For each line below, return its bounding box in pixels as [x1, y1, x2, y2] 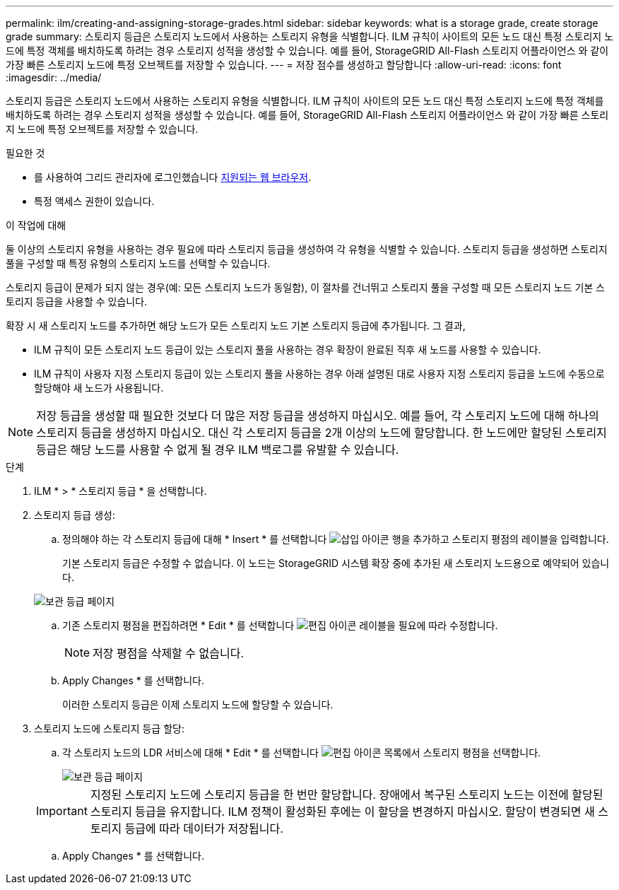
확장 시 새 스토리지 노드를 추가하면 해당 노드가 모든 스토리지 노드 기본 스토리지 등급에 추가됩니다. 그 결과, [6, 320, 466, 332]
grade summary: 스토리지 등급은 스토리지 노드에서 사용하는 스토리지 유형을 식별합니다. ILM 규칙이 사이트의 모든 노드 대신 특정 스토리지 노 [6, 30, 614, 42]
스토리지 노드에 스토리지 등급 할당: [34, 722, 184, 734]
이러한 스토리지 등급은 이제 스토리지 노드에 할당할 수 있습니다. [62, 698, 334, 710]
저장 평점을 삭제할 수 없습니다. [93, 646, 244, 660]
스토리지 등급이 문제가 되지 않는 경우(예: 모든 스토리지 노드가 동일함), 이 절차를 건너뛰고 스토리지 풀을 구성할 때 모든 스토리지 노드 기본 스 [6, 281, 606, 293]
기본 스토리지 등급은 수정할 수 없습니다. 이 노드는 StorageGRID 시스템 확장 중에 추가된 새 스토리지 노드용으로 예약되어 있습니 [62, 557, 610, 569]
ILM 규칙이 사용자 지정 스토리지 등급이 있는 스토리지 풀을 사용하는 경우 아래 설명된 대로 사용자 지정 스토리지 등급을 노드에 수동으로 [34, 368, 605, 380]
